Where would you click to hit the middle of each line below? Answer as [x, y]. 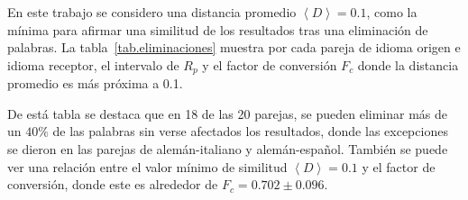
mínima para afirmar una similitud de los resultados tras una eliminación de [218, 29]
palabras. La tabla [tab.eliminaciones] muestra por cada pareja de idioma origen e [234, 47]
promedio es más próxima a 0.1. [95, 83]
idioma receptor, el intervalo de [93, 64]
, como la [392, 12]
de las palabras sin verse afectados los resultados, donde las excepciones [250, 131]
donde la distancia [408, 64]
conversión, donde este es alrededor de [113, 184]
